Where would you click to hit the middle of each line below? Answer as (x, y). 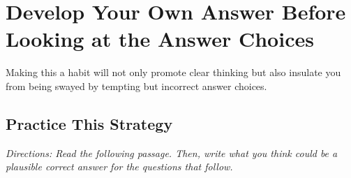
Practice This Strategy (89, 123)
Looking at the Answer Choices (160, 39)
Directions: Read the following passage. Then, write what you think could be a (172, 153)
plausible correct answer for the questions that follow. (119, 166)
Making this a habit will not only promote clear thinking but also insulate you (173, 72)
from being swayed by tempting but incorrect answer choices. (136, 86)
